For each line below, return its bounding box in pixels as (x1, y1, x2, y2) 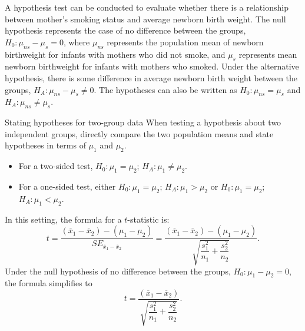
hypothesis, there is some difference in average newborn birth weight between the (5, 71, 298, 84)
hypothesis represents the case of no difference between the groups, (5, 24, 246, 37)
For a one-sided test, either (18, 180, 116, 192)
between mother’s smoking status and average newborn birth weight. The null (5, 12, 286, 25)
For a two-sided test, (18, 160, 93, 172)
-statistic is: (127, 213, 170, 225)
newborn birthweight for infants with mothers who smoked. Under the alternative (5, 60, 299, 72)
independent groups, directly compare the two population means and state (5, 127, 274, 140)
